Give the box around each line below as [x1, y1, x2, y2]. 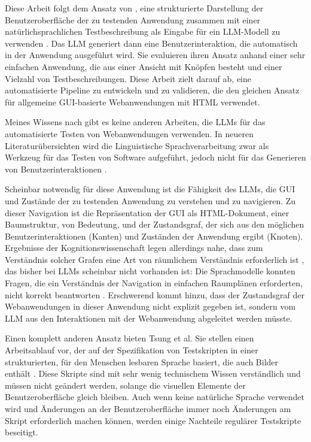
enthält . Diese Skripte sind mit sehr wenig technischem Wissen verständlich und [5, 367, 301, 380]
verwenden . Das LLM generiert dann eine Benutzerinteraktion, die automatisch [5, 37, 298, 49]
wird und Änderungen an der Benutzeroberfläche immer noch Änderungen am [5, 402, 291, 414]
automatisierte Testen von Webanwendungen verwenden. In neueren [5, 127, 254, 140]
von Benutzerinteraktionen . [5, 162, 107, 175]
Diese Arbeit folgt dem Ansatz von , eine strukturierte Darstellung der [5, 2, 264, 14]
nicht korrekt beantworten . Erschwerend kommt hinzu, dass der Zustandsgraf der [5, 288, 305, 301]
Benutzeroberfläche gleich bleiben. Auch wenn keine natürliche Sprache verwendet [5, 390, 304, 403]
